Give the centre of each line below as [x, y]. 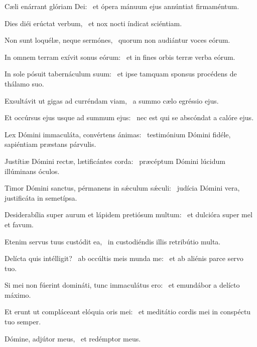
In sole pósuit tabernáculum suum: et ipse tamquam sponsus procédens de [121, 74]
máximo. [18, 294]
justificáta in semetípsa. [41, 197]
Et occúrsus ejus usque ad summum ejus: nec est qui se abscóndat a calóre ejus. [129, 117]
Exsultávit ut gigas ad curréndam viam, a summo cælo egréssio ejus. [112, 100]
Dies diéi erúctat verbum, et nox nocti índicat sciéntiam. [93, 23]
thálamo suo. [24, 83]
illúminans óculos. [32, 171]
